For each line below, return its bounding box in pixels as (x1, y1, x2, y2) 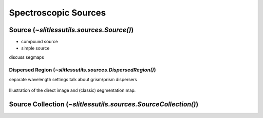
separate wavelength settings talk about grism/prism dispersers (9, 76, 137, 82)
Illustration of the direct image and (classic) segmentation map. (9, 87, 136, 93)
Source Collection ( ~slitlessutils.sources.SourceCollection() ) (9, 100, 199, 109)
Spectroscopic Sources (9, 7, 106, 18)
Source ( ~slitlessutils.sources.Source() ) (9, 26, 134, 34)
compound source (21, 39, 58, 45)
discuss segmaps (9, 54, 44, 60)
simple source (21, 45, 50, 51)
